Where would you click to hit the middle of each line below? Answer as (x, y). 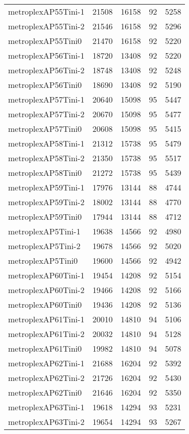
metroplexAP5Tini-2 (44, 246)
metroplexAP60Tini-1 (46, 275)
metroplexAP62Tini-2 (46, 378)
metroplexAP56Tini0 (45, 85)
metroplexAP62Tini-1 (46, 363)
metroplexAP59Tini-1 (46, 187)
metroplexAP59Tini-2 (46, 202)
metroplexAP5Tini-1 (44, 231)
